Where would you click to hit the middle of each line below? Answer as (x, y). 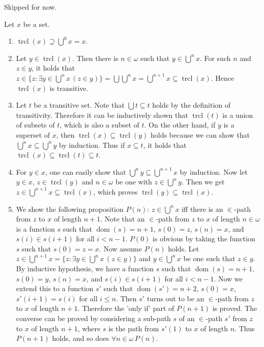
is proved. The (235, 308)
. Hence (223, 77)
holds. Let (184, 248)
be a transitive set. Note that (79, 105)
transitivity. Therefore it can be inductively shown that (102, 115)
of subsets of (35, 125)
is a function (35, 228)
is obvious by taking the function (204, 239)
